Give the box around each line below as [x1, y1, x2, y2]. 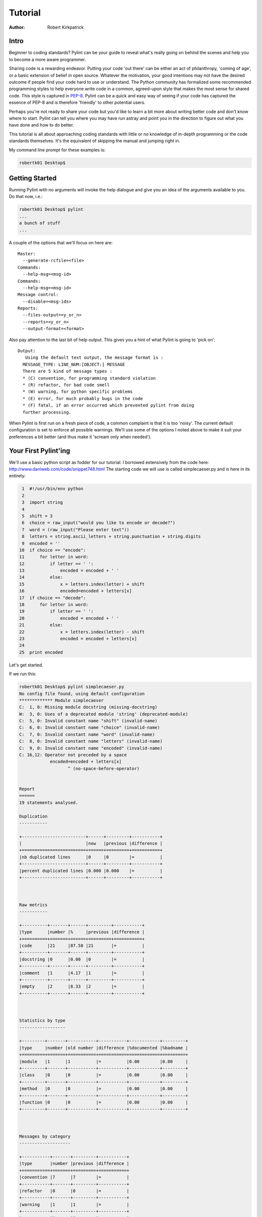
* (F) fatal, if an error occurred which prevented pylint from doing [22, 403, 194, 408]
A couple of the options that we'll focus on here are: [9, 240, 113, 245]
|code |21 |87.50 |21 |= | [19, 942, 145, 948]
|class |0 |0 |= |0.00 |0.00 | [19, 1072, 188, 1078]
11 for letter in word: [19, 554, 89, 560]
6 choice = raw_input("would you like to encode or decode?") [22, 520, 176, 526]
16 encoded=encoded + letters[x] [19, 588, 132, 594]
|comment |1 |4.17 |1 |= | [19, 970, 145, 976]
